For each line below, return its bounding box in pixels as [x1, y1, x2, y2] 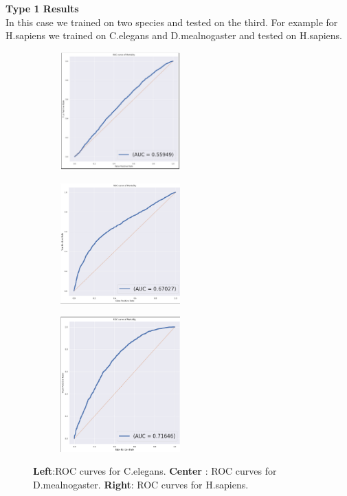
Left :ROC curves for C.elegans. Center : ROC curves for [33, 464, 277, 478]
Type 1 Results [5, 1, 79, 15]
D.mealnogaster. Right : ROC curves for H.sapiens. [33, 477, 249, 491]
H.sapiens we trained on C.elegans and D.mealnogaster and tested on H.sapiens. [5, 28, 343, 43]
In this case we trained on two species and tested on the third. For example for [5, 14, 338, 29]
